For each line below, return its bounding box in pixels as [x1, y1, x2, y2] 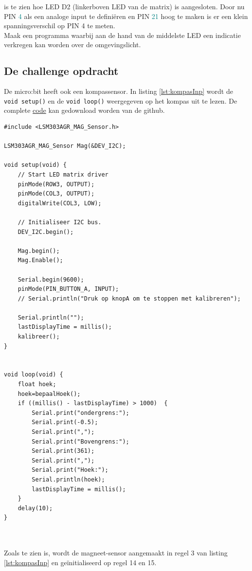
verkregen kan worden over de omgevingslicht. [4, 39, 141, 50]
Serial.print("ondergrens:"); [32, 409, 129, 416]
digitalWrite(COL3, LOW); [18, 199, 102, 207]
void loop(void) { [4, 371, 63, 378]
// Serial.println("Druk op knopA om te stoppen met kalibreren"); [18, 295, 241, 302]
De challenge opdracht [4, 63, 119, 78]
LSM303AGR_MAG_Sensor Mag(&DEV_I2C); [4, 143, 126, 150]
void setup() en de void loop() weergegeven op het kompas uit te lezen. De [4, 95, 237, 106]
